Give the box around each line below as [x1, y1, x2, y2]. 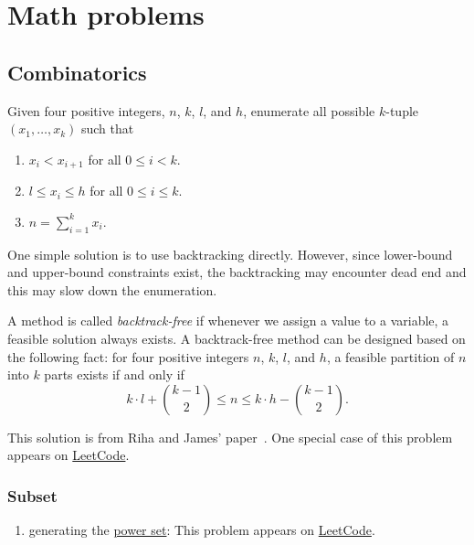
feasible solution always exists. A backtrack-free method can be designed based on [7, 328, 466, 347]
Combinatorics [7, 58, 147, 86]
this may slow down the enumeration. [7, 280, 217, 299]
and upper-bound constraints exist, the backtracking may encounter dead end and [7, 262, 467, 282]
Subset [7, 484, 58, 507]
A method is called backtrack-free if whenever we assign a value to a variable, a [7, 311, 449, 330]
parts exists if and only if [44, 365, 184, 384]
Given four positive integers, [7, 101, 165, 120]
